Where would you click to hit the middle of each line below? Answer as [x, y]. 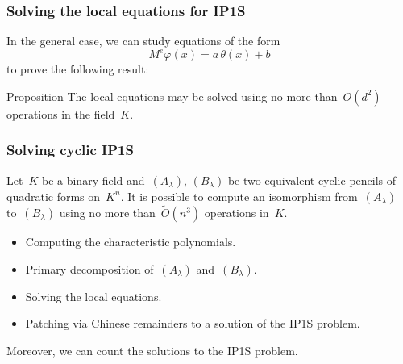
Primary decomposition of [89, 268]
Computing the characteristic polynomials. [131, 241]
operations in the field [61, 113]
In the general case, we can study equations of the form [143, 41]
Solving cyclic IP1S [70, 150]
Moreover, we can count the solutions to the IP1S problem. [152, 350]
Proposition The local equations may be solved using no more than [172, 96]
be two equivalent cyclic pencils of [312, 180]
